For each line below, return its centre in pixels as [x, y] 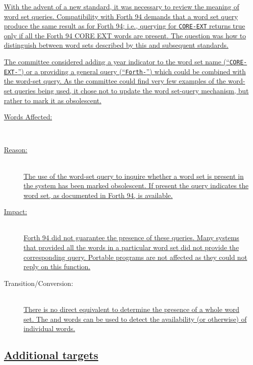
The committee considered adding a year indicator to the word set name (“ [117, 62]
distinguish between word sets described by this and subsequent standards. [116, 45]
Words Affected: [28, 117]
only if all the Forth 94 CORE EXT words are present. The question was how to [125, 35]
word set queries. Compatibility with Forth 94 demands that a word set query [121, 16]
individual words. [50, 328]
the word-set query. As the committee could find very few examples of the [115, 81]
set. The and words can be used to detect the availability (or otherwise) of [135, 319]
